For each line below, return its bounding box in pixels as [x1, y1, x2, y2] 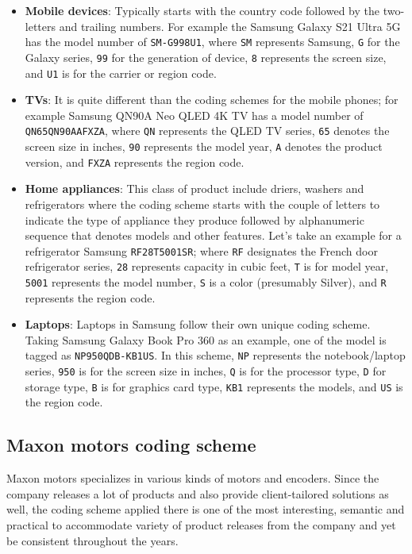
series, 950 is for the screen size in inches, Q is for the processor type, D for [25, 363, 387, 379]
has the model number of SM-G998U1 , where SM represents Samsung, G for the [25, 33, 400, 50]
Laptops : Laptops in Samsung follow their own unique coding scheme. [25, 316, 371, 333]
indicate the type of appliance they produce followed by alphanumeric [25, 211, 364, 228]
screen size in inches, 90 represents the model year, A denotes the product [25, 138, 383, 154]
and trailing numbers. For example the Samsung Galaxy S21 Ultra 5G [59, 17, 401, 34]
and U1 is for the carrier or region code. [25, 64, 217, 81]
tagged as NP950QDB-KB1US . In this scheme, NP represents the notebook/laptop [25, 347, 406, 364]
